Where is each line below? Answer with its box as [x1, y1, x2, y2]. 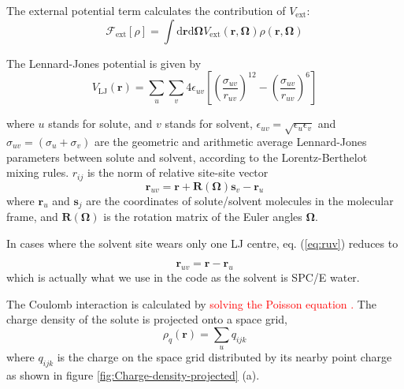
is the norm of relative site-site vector [87, 164, 269, 181]
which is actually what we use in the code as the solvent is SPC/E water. [6, 269, 360, 286]
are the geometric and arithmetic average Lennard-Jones [95, 133, 367, 149]
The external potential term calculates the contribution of [6, 2, 286, 18]
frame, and [6, 208, 58, 225]
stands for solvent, [165, 115, 253, 132]
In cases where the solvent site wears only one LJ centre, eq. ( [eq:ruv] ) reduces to [6, 234, 398, 251]
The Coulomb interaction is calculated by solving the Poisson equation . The [6, 295, 376, 312]
